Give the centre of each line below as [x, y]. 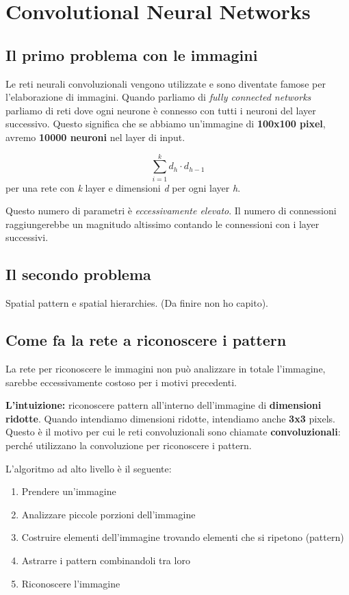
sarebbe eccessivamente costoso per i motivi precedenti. [121, 382]
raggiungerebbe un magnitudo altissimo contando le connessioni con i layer [163, 224]
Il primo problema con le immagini [132, 54]
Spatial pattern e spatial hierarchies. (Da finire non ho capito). [137, 303]
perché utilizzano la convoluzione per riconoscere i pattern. [129, 445]
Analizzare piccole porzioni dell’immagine [108, 514]
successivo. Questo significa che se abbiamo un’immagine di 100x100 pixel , [166, 124]
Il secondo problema [78, 274]
